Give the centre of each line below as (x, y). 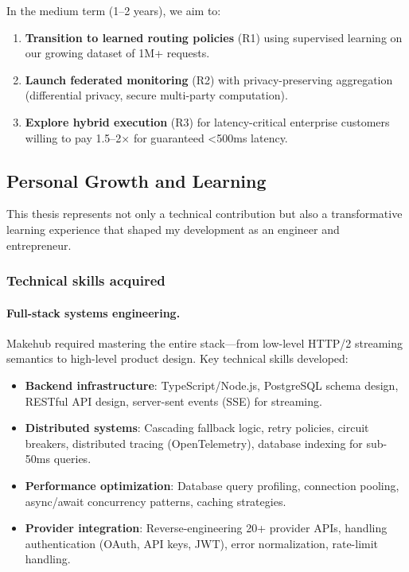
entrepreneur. (39, 245)
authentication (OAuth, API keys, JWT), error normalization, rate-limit (202, 543)
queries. (72, 459)
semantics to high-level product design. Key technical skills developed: (177, 358)
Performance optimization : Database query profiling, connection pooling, (212, 485)
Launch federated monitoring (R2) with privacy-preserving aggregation (209, 79)
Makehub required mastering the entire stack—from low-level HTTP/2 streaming (205, 342)
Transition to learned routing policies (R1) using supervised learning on (214, 37)
